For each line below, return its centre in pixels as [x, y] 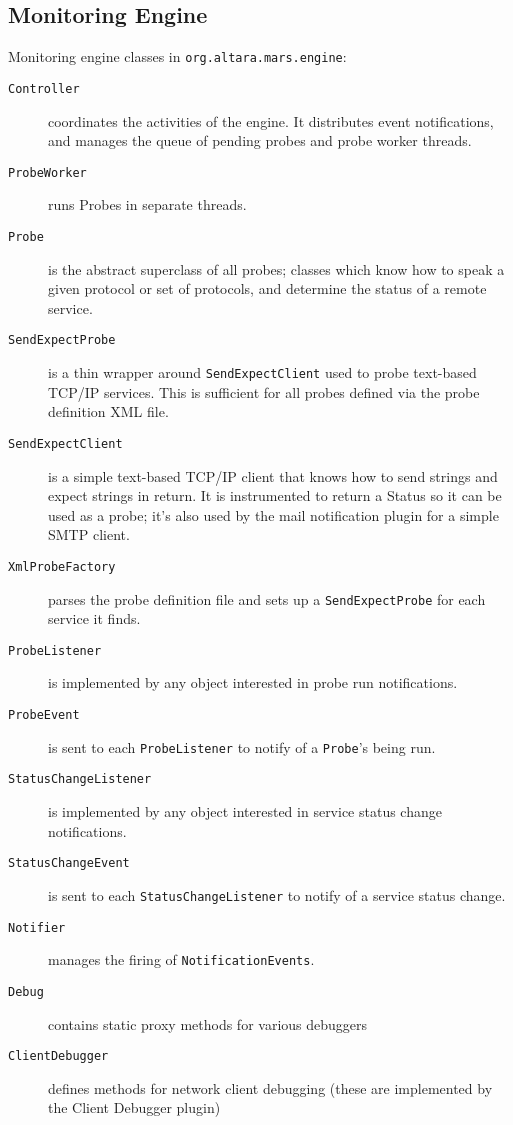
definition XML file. [108, 411]
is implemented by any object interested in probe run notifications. [253, 682]
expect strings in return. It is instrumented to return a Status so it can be [275, 495]
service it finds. [94, 618]
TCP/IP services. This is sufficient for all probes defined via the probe [264, 391]
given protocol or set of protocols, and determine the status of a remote [267, 288]
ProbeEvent [44, 715]
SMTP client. [89, 534]
